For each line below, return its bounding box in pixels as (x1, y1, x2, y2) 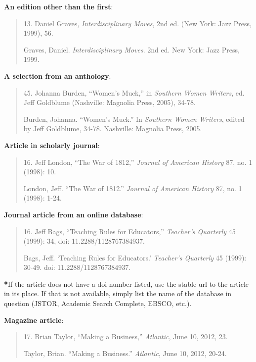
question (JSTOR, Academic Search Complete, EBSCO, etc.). (4, 298, 192, 309)
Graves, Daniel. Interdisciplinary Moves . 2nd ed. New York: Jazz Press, (23, 44, 240, 54)
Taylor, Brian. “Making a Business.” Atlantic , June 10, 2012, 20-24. (23, 348, 227, 358)
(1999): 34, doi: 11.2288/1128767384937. (23, 236, 145, 246)
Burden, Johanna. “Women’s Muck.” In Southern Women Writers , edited (23, 113, 245, 124)
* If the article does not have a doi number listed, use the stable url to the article (4, 278, 249, 289)
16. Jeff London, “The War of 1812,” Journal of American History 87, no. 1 (23, 156, 253, 167)
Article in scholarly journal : (4, 140, 100, 150)
